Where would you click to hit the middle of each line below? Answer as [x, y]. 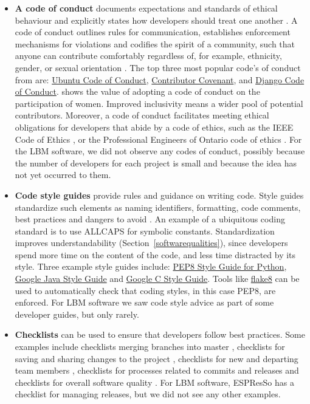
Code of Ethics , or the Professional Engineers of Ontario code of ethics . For [158, 139]
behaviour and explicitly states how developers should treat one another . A [156, 20]
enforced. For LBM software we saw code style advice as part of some [144, 302]
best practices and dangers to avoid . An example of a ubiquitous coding [150, 219]
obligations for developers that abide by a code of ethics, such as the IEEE [154, 127]
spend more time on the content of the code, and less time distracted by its [155, 254]
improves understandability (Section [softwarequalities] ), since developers [151, 243]
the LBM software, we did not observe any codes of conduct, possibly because [160, 151]
